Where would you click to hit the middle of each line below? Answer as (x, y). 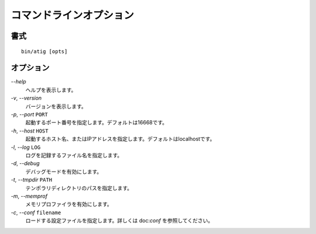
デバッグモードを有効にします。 (64, 172)
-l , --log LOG (26, 147)
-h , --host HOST (30, 131)
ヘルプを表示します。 (51, 90)
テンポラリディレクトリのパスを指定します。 (79, 188)
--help (18, 82)
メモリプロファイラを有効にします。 (69, 204)
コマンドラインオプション (73, 15)
